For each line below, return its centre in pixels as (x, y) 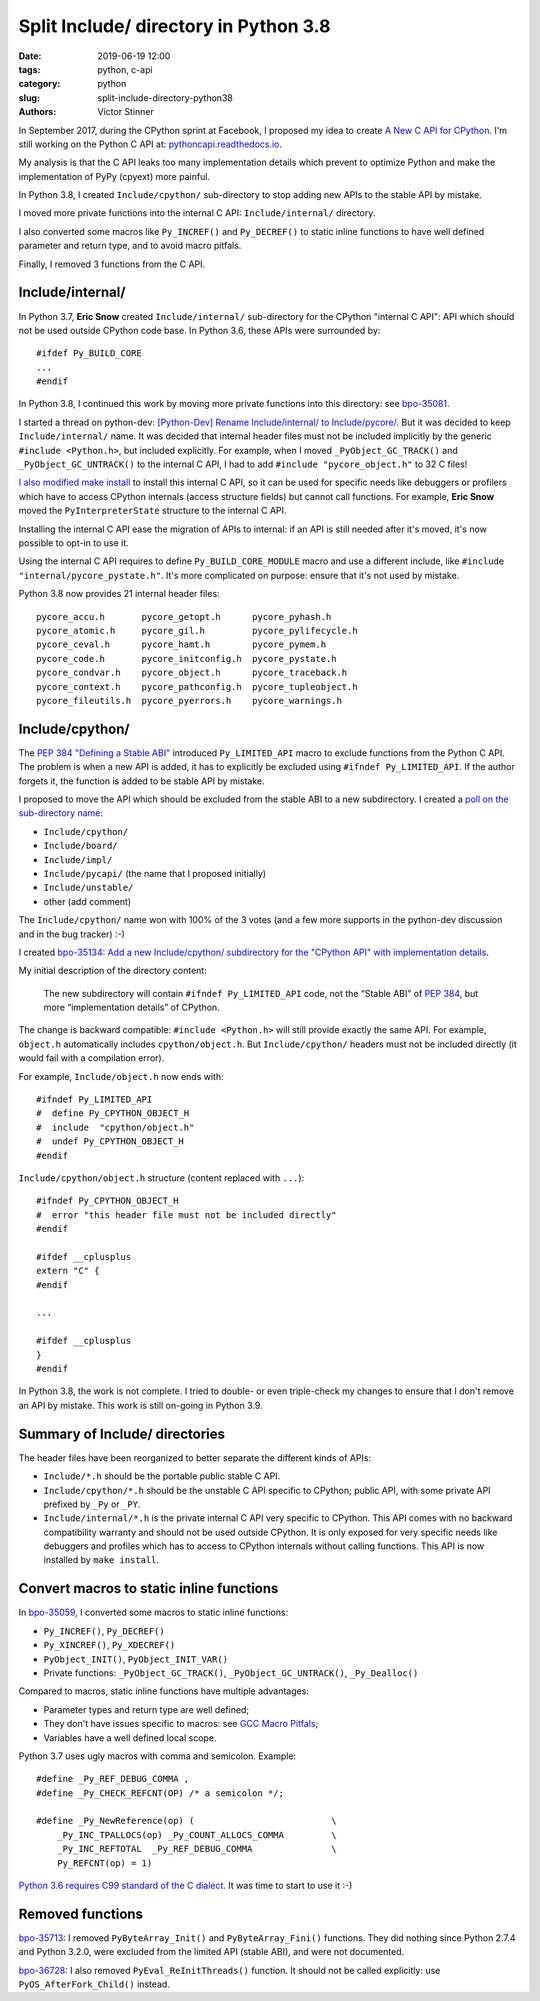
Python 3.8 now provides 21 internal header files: (119, 594)
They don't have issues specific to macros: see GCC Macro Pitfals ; (181, 1724)
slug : (29, 97)
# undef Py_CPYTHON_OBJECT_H (110, 1141)
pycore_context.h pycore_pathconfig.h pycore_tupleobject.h (197, 686)
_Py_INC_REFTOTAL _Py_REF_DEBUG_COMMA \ (196, 1849)
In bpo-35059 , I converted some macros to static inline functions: (153, 1612)
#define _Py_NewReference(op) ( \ (186, 1821)
